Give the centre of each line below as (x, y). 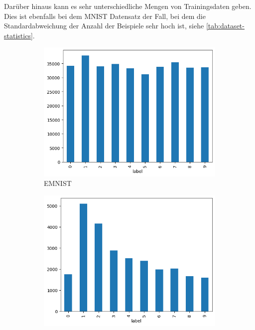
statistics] (18, 35)
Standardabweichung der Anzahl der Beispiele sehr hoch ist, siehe (104, 26)
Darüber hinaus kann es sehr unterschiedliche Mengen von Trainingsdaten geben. (128, 6)
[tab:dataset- (225, 26)
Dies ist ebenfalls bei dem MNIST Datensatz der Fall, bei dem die (105, 16)
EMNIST (58, 183)
